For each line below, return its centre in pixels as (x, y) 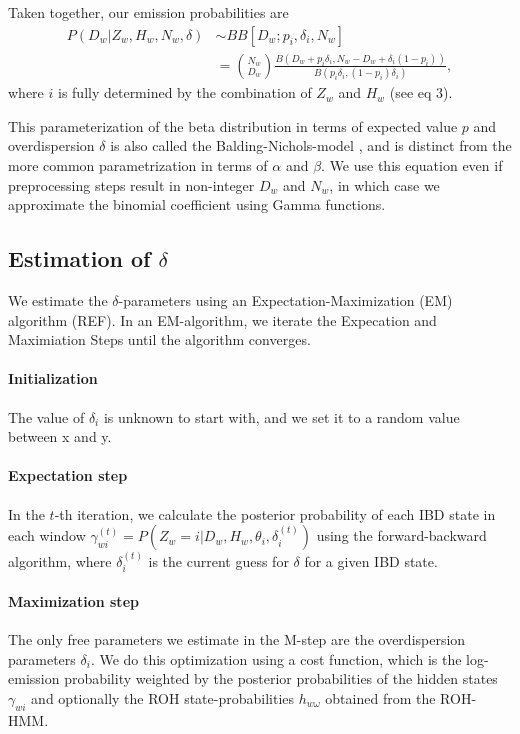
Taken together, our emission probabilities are (148, 12)
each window (47, 535)
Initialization (53, 378)
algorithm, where (60, 561)
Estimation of (79, 258)
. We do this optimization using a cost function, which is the (276, 658)
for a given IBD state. (371, 561)
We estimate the (58, 300)
